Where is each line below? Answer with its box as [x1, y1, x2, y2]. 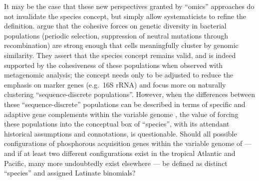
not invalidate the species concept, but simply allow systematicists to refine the [4, 10, 247, 21]
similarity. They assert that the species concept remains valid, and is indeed [4, 49, 236, 60]
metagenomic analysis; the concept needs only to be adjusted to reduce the [4, 69, 234, 80]
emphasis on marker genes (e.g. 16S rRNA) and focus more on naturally [4, 79, 226, 89]
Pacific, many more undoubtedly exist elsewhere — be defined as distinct [4, 157, 228, 168]
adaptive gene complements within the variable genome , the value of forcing [4, 108, 239, 119]
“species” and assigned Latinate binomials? [4, 167, 136, 178]
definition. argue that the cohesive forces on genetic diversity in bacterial [4, 20, 227, 31]
